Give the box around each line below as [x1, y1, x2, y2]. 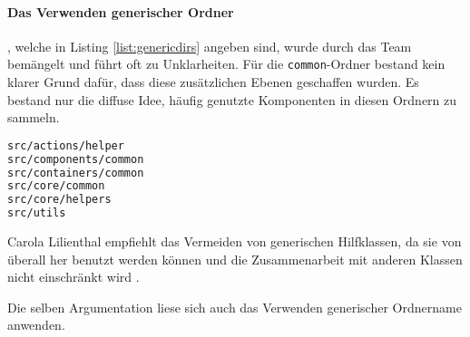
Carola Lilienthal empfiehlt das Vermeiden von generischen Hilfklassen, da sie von [7, 232, 462, 251]
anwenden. [7, 315, 65, 334]
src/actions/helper [7, 139, 124, 152]
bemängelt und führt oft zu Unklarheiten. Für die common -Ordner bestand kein [7, 54, 446, 73]
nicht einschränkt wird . [7, 267, 140, 286]
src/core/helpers [7, 193, 112, 207]
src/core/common [7, 179, 105, 193]
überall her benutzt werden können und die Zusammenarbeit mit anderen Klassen [7, 249, 463, 268]
